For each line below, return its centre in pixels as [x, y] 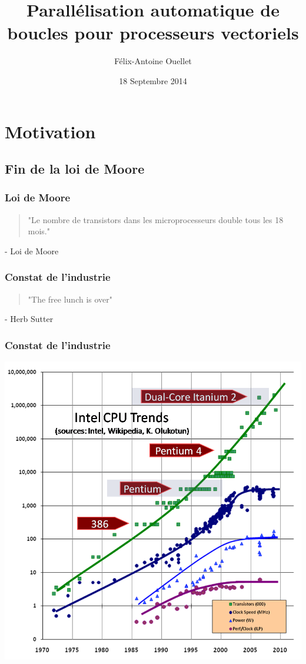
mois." [39, 231]
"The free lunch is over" [70, 299]
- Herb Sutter [29, 319]
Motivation [50, 131]
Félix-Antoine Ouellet [153, 61]
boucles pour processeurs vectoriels [153, 33]
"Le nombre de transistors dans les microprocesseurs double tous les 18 [156, 219]
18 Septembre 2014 [153, 80]
